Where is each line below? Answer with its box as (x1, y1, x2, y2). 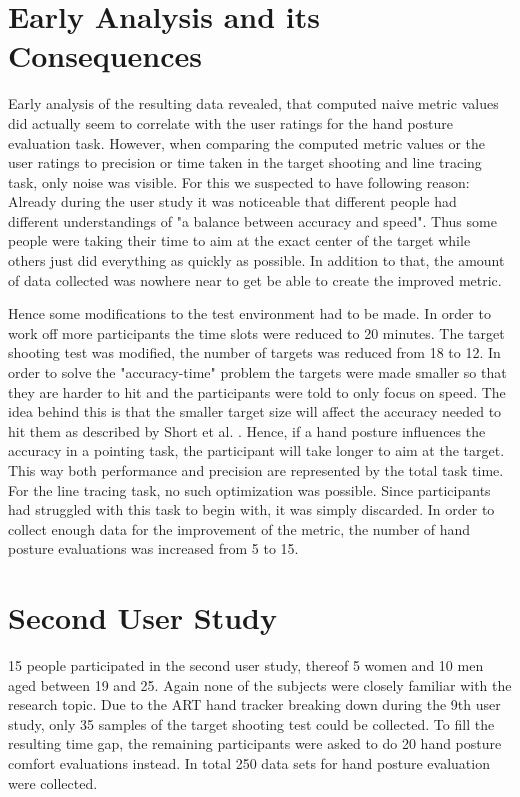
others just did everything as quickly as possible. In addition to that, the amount (8, 250, 505, 271)
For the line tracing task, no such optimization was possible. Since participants (8, 479, 491, 500)
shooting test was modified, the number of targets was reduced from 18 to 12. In (8, 342, 501, 363)
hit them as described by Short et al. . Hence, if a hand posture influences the (8, 420, 486, 441)
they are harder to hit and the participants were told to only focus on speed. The (8, 381, 506, 402)
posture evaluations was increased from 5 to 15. (8, 538, 299, 559)
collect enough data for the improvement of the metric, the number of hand (8, 518, 471, 539)
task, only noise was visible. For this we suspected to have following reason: (8, 171, 470, 192)
